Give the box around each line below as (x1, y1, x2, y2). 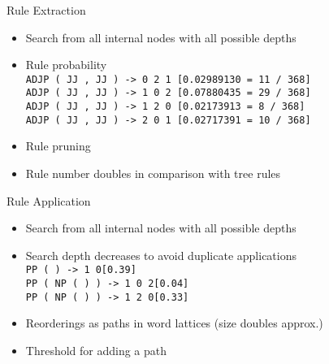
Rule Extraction (6, 2, 86, 18)
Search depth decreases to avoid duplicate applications (25, 246, 297, 263)
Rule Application (6, 192, 91, 209)
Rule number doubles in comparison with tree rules (25, 165, 281, 181)
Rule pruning (25, 137, 91, 154)
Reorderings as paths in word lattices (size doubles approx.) (25, 314, 323, 331)
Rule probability (25, 56, 107, 73)
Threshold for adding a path (25, 341, 167, 358)
